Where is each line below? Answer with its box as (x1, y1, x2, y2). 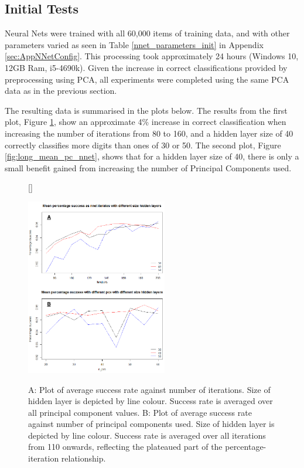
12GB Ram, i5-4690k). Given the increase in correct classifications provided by (5, 61, 288, 73)
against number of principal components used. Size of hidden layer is (28, 418, 275, 430)
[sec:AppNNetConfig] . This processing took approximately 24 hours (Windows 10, (5, 50, 299, 62)
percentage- (225, 440, 267, 453)
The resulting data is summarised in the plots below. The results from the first (5, 104, 288, 116)
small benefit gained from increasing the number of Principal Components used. (5, 161, 292, 174)
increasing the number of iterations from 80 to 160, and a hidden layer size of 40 (5, 127, 293, 139)
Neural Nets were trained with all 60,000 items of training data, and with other (5, 27, 290, 39)
